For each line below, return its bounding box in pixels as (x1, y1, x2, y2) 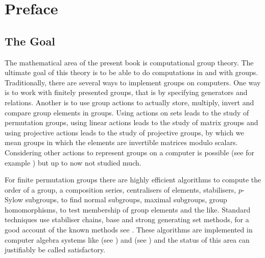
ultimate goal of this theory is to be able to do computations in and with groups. (5, 67, 258, 78)
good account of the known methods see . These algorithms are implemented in (5, 224, 253, 235)
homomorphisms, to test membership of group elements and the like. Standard (5, 204, 251, 215)
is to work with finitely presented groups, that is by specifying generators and (5, 87, 248, 98)
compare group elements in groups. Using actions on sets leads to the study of (5, 107, 249, 118)
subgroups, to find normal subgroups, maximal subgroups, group (25, 194, 227, 205)
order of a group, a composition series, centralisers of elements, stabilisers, (5, 184, 236, 195)
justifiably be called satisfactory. (5, 244, 106, 255)
